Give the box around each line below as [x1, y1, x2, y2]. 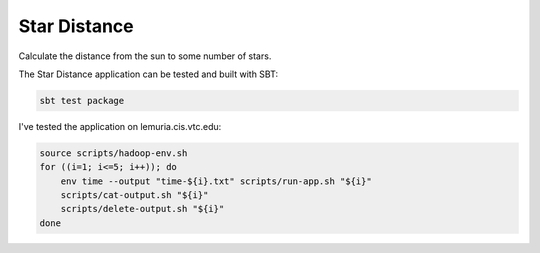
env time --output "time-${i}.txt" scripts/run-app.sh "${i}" [60, 175, 372, 187]
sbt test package [39, 95, 125, 106]
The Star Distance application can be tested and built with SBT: [18, 68, 279, 80]
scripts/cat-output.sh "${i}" [60, 190, 209, 201]
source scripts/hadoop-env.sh [39, 147, 188, 159]
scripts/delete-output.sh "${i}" [60, 203, 225, 215]
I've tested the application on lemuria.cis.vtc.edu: [18, 120, 222, 132]
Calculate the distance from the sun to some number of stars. [18, 50, 272, 62]
